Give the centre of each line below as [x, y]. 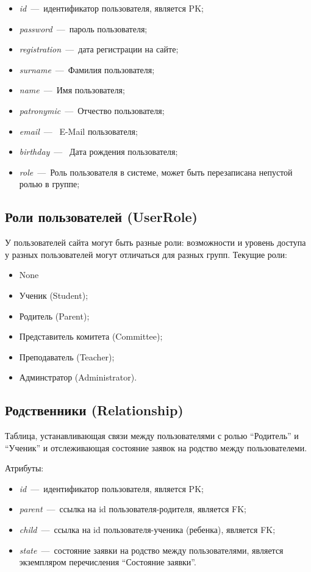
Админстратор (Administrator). [78, 377]
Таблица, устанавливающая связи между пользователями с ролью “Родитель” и [152, 436]
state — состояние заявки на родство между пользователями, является [151, 550]
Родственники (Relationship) [94, 410]
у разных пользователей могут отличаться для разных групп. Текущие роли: [146, 254]
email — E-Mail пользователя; [78, 131]
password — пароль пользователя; [83, 28]
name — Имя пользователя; [72, 90]
